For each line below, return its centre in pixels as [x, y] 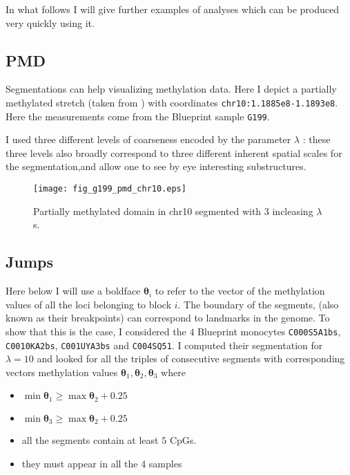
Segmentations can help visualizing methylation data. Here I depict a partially [171, 89]
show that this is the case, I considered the [96, 331]
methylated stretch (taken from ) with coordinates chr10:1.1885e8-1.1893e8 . [172, 102]
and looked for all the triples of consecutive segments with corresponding [191, 358]
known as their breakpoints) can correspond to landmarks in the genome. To [168, 318]
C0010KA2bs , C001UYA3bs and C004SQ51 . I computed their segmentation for [164, 345]
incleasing [293, 211]
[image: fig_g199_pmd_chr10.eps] [110, 189]
